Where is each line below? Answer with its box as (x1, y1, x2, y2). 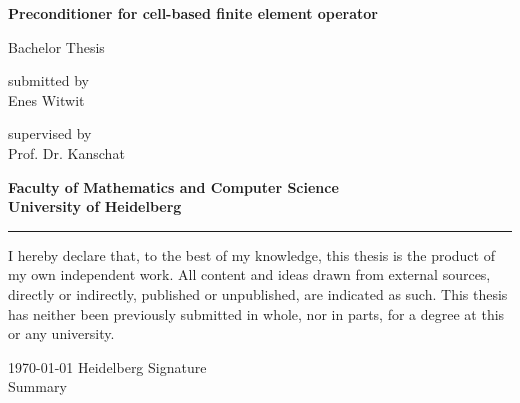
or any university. (8, 323, 115, 344)
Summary (8, 376, 67, 397)
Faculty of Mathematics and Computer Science (8, 176, 339, 197)
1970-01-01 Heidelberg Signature (8, 356, 207, 377)
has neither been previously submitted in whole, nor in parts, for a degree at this (8, 303, 505, 324)
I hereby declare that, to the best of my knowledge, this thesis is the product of (8, 244, 495, 265)
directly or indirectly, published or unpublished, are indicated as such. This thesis (8, 283, 508, 304)
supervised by (8, 123, 92, 144)
